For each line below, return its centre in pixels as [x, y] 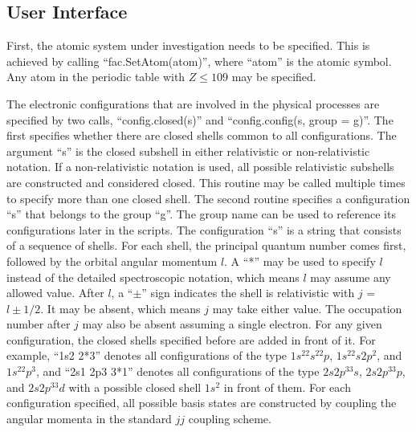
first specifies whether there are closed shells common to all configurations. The [202, 135]
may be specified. [274, 77]
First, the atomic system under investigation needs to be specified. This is [188, 45]
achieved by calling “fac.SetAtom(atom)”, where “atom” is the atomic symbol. [199, 61]
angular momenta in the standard [89, 418]
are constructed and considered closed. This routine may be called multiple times [206, 182]
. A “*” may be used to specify [300, 261]
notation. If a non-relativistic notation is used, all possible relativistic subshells [200, 167]
